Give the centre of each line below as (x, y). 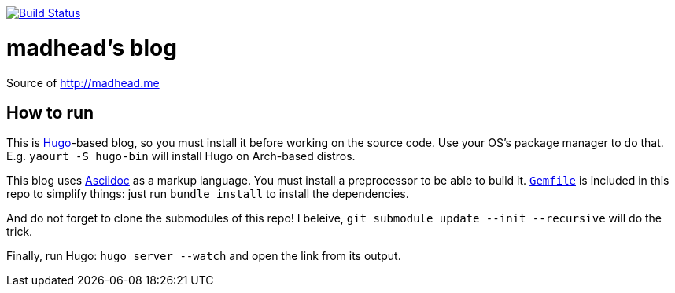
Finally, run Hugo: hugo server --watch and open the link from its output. (204, 256)
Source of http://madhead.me (83, 82)
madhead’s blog (92, 48)
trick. (20, 232)
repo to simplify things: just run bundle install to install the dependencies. (208, 194)
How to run (50, 112)
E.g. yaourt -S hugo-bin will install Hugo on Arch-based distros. (181, 156)
